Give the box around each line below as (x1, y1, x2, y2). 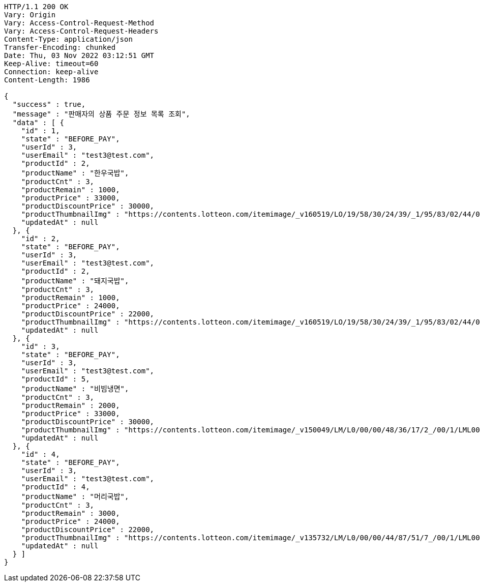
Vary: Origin (4, 11, 56, 19)
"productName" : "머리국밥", (21, 492, 129, 501)
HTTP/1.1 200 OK (4, 3, 69, 11)
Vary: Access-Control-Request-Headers (4, 27, 159, 35)
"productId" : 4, (21, 483, 90, 491)
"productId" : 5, (21, 375, 90, 383)
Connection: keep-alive (4, 68, 99, 76)
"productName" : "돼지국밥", (21, 277, 129, 285)
